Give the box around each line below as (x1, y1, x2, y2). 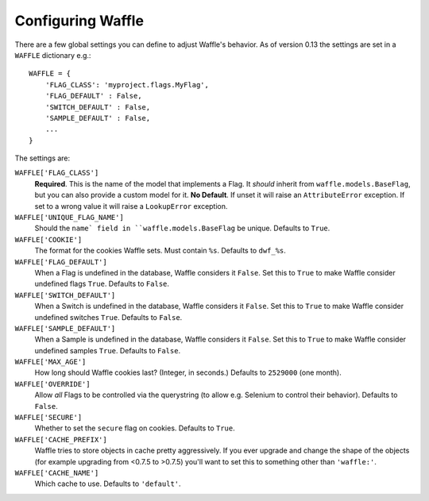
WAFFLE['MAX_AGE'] (14, 357, 87, 367)
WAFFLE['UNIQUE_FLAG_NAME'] (14, 213, 125, 222)
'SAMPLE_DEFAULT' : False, (44, 114, 151, 122)
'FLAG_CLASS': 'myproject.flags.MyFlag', (44, 80, 210, 89)
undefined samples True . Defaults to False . (34, 345, 181, 355)
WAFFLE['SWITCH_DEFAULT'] (14, 291, 116, 299)
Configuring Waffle (14, 12, 145, 29)
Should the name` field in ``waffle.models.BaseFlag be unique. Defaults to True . (34, 223, 330, 233)
